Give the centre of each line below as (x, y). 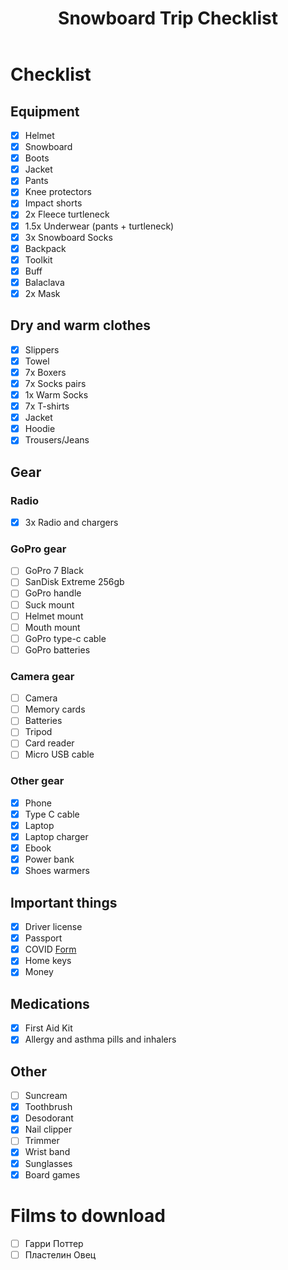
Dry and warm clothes (80, 325)
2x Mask (42, 293)
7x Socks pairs (55, 383)
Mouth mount (52, 627)
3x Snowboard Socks (68, 237)
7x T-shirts (47, 406)
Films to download (88, 1215)
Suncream (46, 1096)
